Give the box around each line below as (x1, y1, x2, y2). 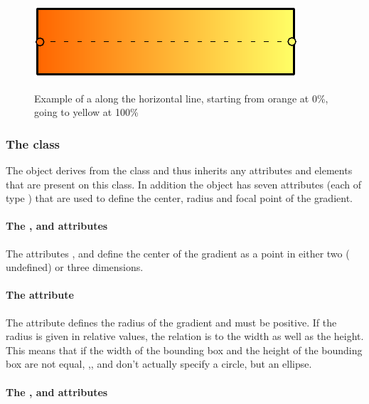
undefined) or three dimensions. (6, 260, 144, 275)
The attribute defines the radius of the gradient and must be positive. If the (6, 314, 337, 329)
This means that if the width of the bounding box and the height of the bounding (6, 342, 363, 357)
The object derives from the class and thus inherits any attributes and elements (6, 163, 353, 177)
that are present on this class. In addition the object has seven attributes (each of (6, 176, 361, 191)
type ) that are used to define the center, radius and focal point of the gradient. (6, 191, 353, 206)
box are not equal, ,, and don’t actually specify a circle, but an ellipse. (6, 356, 312, 371)
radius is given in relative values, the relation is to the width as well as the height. (6, 329, 364, 344)
